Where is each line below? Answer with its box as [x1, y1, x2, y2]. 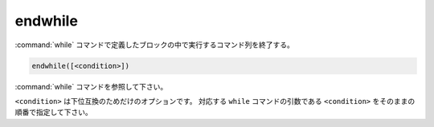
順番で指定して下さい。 [14, 108, 92, 117]
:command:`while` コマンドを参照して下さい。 [14, 81, 168, 91]
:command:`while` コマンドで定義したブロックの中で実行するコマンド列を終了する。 [14, 40, 295, 50]
